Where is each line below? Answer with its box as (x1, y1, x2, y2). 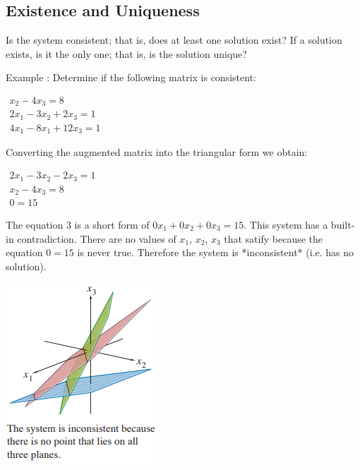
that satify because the (224, 231, 323, 246)
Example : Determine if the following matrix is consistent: (6, 70, 256, 85)
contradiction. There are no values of (17, 231, 176, 246)
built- (330, 217, 355, 232)
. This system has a (244, 217, 328, 232)
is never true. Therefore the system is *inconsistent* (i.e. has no (77, 245, 354, 260)
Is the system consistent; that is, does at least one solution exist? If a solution (6, 32, 342, 47)
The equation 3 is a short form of (6, 217, 150, 232)
